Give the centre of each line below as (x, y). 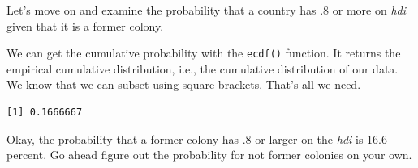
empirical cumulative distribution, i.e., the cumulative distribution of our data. (203, 68)
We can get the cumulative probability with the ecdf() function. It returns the (204, 53)
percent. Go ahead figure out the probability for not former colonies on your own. (209, 155)
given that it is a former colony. (85, 25)
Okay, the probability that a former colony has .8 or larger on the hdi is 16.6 (197, 139)
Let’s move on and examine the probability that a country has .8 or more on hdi (206, 10)
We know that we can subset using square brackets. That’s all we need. (184, 84)
